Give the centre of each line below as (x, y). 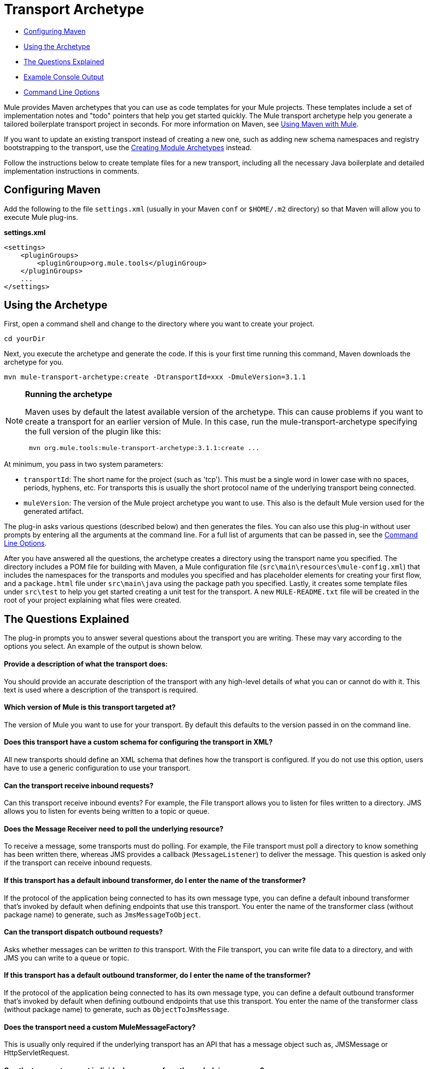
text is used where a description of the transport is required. (101, 690)
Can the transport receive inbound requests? (79, 785)
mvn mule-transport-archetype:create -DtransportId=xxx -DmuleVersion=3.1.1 (155, 377)
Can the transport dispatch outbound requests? (83, 932)
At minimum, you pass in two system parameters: (84, 464)
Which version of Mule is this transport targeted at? (90, 707)
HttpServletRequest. (37, 1053)
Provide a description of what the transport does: (86, 664)
